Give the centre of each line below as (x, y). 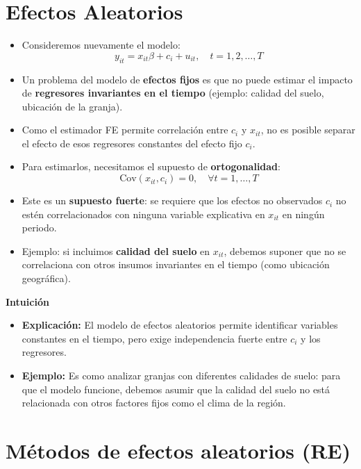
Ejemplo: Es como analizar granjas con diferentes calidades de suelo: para (181, 376)
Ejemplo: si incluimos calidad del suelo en (116, 250)
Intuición (27, 301)
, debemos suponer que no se (285, 250)
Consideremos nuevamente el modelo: (101, 45)
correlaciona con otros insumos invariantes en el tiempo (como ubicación (176, 264)
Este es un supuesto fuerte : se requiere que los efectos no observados (172, 200)
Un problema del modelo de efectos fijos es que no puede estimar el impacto (187, 79)
